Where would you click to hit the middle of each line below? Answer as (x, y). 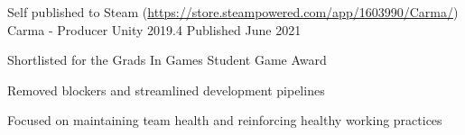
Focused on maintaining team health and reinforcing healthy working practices (225, 120)
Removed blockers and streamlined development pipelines (166, 90)
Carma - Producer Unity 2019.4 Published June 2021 (154, 29)
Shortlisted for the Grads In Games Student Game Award (167, 60)
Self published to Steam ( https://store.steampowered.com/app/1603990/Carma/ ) (233, 12)
